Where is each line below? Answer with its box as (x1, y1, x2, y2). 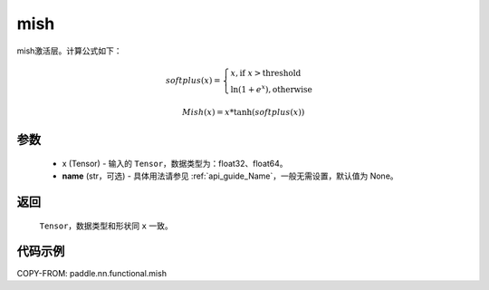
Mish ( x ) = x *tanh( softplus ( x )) (182, 107, 305, 118)
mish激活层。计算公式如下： (16, 45, 122, 56)
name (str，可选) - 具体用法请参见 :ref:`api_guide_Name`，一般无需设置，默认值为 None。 (62, 170, 398, 181)
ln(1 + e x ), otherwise (230, 82, 312, 94)
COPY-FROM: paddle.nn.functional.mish (16, 267, 168, 278)
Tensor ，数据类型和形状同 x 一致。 (39, 220, 173, 231)
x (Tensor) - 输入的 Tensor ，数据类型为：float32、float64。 (62, 158, 289, 169)
